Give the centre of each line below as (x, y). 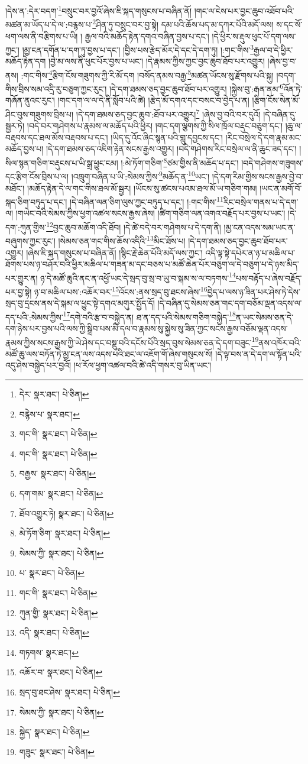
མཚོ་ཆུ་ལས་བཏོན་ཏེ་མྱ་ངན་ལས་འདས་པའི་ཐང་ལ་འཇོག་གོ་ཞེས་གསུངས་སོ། (109, 353)
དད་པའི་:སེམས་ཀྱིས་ (34, 317)
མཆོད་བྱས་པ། (25, 149)
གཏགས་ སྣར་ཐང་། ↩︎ (49, 652)
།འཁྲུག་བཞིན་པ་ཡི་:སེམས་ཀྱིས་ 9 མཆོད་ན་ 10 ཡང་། (140, 175)
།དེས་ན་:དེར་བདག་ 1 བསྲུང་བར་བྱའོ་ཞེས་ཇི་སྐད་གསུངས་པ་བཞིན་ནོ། (99, 10)
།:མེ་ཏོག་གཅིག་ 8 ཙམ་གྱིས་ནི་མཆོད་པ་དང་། (180, 162)
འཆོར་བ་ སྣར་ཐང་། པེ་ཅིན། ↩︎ (61, 672)
